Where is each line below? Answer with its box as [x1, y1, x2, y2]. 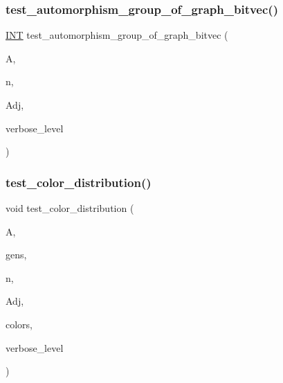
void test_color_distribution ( [6, 201, 134, 215]
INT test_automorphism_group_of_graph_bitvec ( [6, 28, 228, 42]
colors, [6, 317, 33, 331]
